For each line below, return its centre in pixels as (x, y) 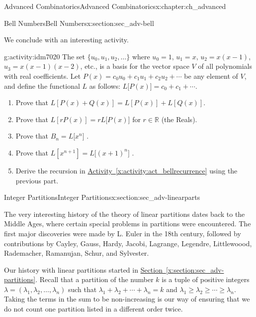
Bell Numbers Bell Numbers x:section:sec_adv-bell (79, 23)
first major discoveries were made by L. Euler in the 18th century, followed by (123, 233)
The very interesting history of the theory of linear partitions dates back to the (125, 214)
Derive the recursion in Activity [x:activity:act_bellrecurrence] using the (127, 170)
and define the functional (42, 85)
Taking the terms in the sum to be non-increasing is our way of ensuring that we (127, 299)
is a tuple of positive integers (206, 279)
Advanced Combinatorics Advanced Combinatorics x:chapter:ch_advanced (115, 6)
